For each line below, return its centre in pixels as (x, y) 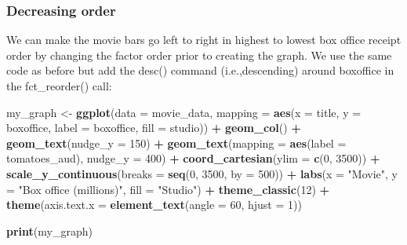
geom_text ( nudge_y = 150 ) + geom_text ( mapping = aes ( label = (176, 143)
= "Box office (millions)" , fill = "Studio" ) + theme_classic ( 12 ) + (168, 189)
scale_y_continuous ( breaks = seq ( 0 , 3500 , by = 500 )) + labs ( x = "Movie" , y (202, 173)
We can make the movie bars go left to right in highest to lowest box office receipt (204, 40)
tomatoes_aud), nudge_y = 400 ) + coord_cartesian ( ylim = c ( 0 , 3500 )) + (193, 158)
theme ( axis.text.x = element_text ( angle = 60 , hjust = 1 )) (154, 205)
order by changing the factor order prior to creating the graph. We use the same (199, 55)
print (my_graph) (49, 230)
